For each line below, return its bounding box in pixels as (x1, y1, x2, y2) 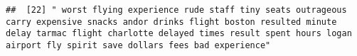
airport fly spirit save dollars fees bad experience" (6, 40, 271, 50)
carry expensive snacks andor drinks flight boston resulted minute (6, 16, 337, 27)
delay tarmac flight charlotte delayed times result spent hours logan (6, 28, 352, 39)
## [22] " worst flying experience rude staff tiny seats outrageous (6, 5, 347, 15)
